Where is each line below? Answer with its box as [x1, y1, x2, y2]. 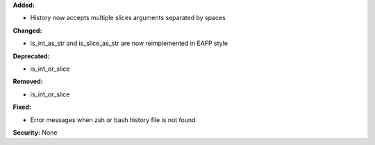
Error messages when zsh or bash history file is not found [30, 115, 196, 124]
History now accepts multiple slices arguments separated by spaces [30, 14, 226, 22]
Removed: [12, 77, 43, 86]
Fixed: [12, 103, 31, 111]
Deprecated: [12, 52, 50, 60]
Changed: [12, 26, 42, 35]
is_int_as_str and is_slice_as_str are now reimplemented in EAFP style [30, 39, 228, 48]
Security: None [12, 128, 58, 137]
